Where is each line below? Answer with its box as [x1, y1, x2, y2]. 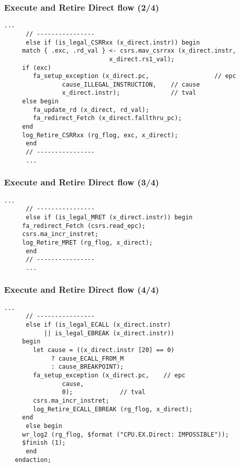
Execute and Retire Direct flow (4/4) [4, 283, 159, 296]
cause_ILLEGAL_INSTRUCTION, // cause [62, 81, 200, 88]
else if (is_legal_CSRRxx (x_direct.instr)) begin [25, 38, 200, 46]
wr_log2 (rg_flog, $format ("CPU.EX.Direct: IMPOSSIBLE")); [22, 431, 229, 438]
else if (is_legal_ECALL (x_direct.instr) [25, 321, 171, 329]
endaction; [15, 456, 52, 463]
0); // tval [62, 388, 146, 396]
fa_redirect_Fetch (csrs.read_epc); [22, 222, 146, 229]
